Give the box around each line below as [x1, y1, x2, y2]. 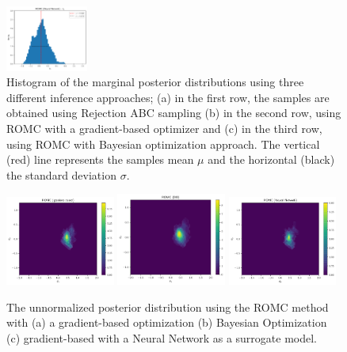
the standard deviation [6, 166, 116, 183]
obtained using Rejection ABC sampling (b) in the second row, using [6, 104, 341, 121]
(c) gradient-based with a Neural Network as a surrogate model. [6, 329, 318, 346]
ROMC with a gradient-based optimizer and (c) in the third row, [6, 120, 322, 137]
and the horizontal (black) [208, 151, 335, 168]
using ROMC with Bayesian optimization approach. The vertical [6, 135, 320, 152]
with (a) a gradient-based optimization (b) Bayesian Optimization [6, 314, 327, 331]
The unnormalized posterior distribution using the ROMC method [6, 298, 329, 315]
